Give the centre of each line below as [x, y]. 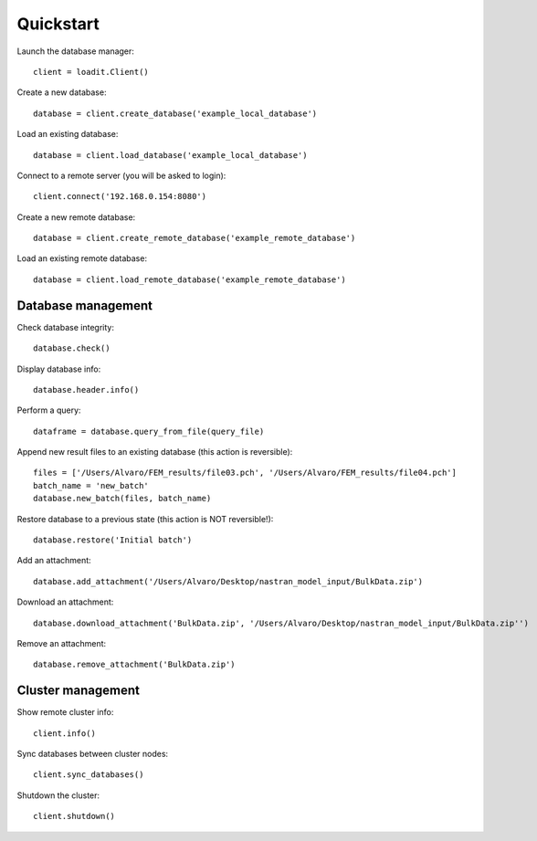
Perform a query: [49, 410]
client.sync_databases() [89, 775]
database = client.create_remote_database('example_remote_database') [195, 238]
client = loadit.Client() [91, 72]
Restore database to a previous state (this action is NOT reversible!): [145, 519]
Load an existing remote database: [82, 258]
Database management [85, 305]
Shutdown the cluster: [58, 795]
